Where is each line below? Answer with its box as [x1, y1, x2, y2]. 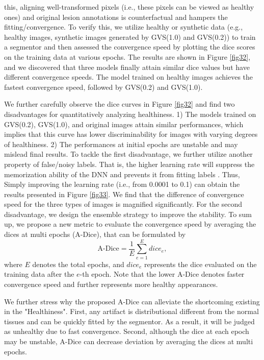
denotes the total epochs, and [32, 258, 124, 269]
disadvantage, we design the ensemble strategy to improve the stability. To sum [4, 208, 252, 219]
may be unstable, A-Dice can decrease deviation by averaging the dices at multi [4, 335, 253, 346]
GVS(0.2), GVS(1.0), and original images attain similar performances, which [4, 118, 244, 129]
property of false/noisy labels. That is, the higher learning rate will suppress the [4, 158, 255, 169]
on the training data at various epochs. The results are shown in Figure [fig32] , [4, 51, 251, 62]
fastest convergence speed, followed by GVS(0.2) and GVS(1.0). [4, 81, 203, 92]
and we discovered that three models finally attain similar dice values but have [4, 61, 250, 72]
